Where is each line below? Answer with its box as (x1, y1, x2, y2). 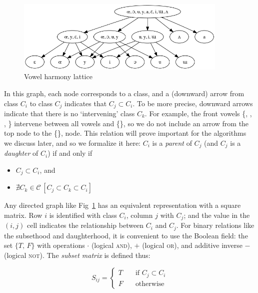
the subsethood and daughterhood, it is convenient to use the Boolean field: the (4, 230, 248, 240)
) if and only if (47, 148, 92, 158)
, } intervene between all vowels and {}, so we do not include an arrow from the (4, 118, 249, 128)
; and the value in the (183, 209, 250, 220)
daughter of (4, 148, 38, 158)
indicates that (64, 98, 107, 108)
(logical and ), (91, 240, 132, 250)
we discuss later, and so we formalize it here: (4, 137, 140, 148)
